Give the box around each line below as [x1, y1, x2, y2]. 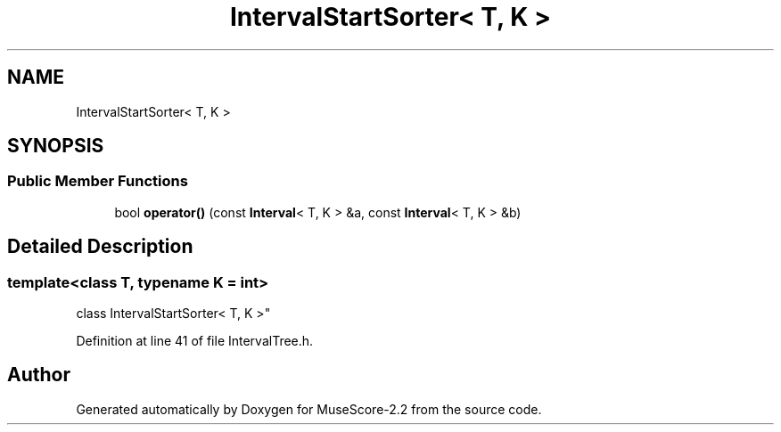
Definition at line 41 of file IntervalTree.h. [76, 333, 314, 349]
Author [7, 363, 70, 387]
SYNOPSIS [7, 134, 104, 158]
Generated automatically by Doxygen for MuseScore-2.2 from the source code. [76, 401, 542, 417]
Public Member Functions [7, 172, 188, 191]
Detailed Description [7, 235, 193, 258]
